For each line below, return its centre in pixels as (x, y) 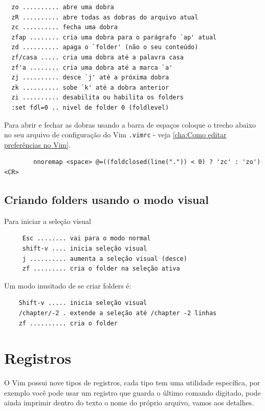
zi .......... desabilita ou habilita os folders (97, 98)
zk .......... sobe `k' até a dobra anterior (90, 87)
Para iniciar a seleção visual (48, 221)
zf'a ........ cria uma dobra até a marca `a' (92, 67)
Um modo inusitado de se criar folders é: (68, 285)
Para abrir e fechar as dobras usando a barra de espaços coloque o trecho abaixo (130, 124)
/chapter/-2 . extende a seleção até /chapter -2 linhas (118, 313)
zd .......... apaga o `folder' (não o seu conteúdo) (105, 47)
